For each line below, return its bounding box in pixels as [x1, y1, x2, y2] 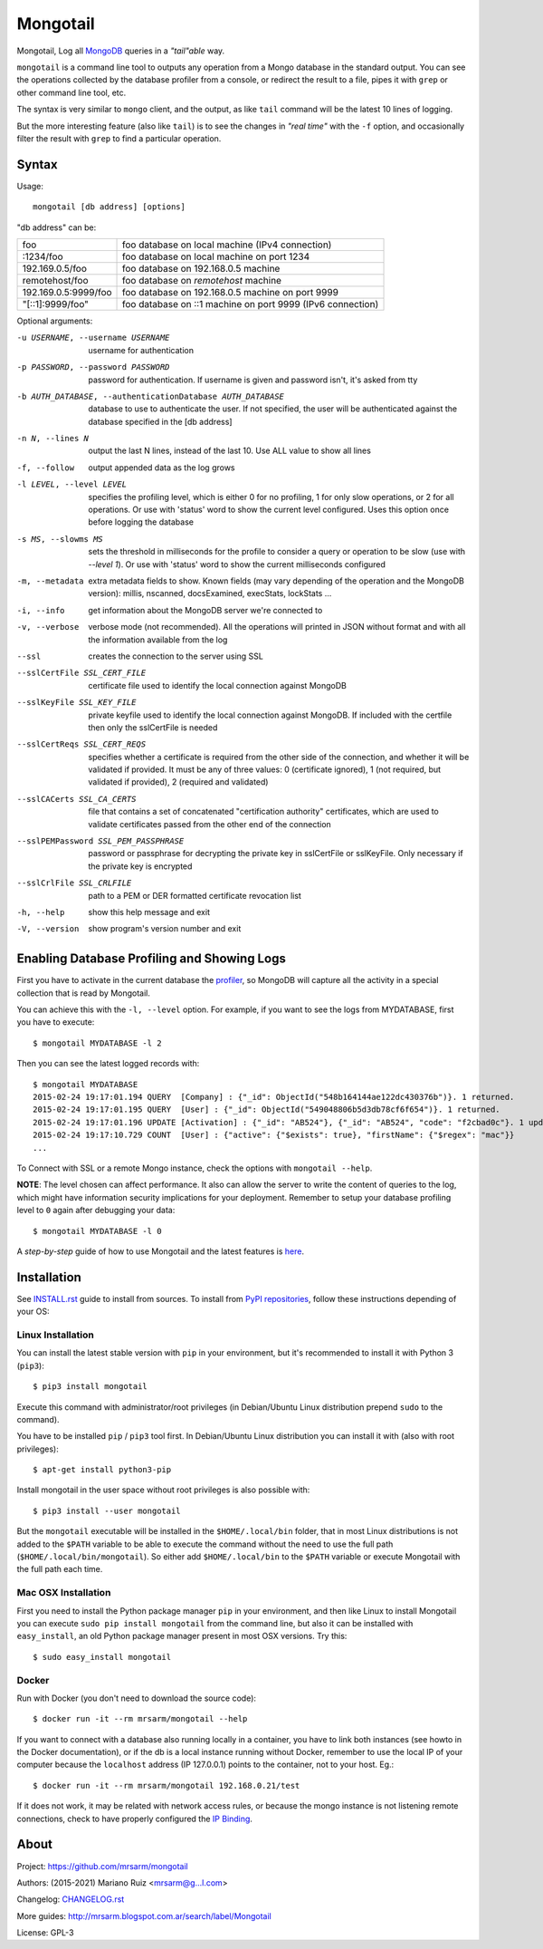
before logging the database [88, 516, 195, 527]
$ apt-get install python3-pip [33, 1464, 172, 1475]
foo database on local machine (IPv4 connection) [122, 238, 332, 251]
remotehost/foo [22, 274, 89, 286]
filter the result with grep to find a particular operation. [16, 132, 222, 144]
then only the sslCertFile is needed [88, 721, 218, 733]
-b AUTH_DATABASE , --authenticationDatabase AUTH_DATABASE [16, 391, 285, 401]
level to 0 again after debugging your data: [16, 1205, 176, 1216]
